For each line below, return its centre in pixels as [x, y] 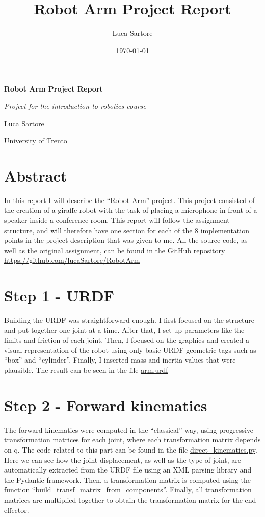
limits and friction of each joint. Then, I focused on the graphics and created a [127, 340]
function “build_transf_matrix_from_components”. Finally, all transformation [128, 490]
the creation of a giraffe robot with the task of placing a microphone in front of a [131, 210]
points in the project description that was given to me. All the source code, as [126, 240]
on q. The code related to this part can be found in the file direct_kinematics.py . [131, 449]
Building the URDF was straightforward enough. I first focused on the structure [129, 320]
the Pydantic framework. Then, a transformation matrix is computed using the [128, 479]
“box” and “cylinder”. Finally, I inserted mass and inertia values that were [120, 360]
